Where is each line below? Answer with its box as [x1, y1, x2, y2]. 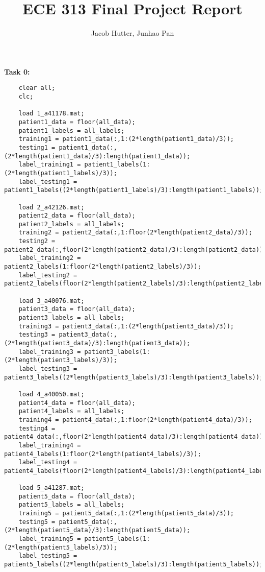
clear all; [18, 84, 56, 92]
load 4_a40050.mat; [18, 390, 85, 398]
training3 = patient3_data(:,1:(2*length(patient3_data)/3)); [18, 322, 234, 330]
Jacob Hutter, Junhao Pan [91, 28, 174, 38]
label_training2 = [18, 254, 81, 262]
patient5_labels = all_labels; [18, 501, 125, 509]
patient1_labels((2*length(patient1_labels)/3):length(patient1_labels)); [4, 186, 263, 194]
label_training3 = [18, 348, 81, 355]
